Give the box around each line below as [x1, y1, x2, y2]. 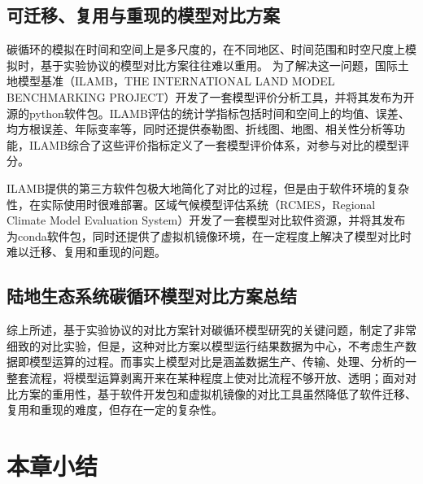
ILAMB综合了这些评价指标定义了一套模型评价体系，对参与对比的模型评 [28, 136, 410, 153]
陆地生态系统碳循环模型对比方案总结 [7, 283, 297, 308]
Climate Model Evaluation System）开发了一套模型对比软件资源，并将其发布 [7, 211, 406, 229]
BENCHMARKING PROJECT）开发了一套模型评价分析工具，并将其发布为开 [7, 88, 415, 105]
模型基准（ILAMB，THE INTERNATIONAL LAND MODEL [17, 72, 335, 89]
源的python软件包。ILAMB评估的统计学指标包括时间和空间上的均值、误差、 [7, 104, 410, 121]
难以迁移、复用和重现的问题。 [7, 243, 166, 260]
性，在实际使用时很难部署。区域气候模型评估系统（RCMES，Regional [7, 195, 376, 212]
